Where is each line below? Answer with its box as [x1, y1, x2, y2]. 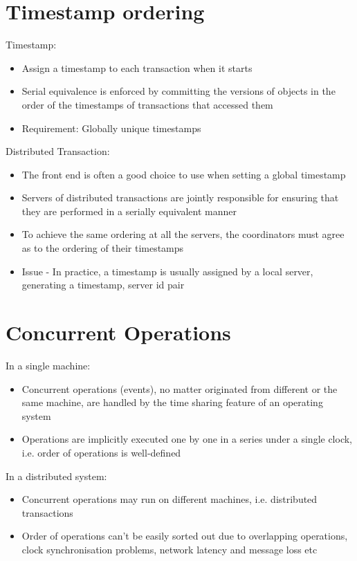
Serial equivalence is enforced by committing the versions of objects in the [21, 84, 336, 98]
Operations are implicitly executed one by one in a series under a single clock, [21, 432, 353, 446]
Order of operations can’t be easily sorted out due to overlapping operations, [21, 528, 348, 543]
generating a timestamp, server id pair [21, 277, 185, 292]
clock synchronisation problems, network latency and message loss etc [21, 542, 318, 556]
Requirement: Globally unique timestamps [21, 120, 201, 135]
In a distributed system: [6, 468, 107, 483]
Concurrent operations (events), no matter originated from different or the [21, 381, 338, 396]
